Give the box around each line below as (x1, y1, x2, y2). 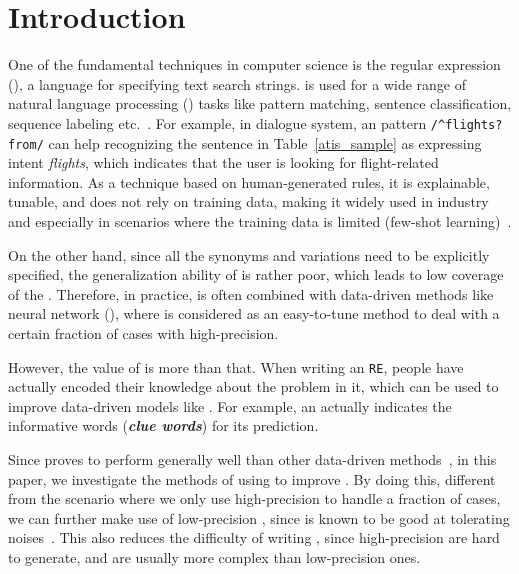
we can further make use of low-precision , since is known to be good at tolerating (8, 507, 510, 528)
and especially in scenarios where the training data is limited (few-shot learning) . (8, 211, 512, 231)
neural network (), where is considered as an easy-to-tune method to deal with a (8, 303, 500, 324)
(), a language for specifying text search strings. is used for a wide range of (8, 73, 466, 94)
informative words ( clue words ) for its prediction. (8, 415, 319, 436)
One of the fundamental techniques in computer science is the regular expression (8, 54, 501, 75)
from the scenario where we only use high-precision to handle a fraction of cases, (8, 488, 501, 509)
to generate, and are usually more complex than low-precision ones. (8, 546, 421, 567)
